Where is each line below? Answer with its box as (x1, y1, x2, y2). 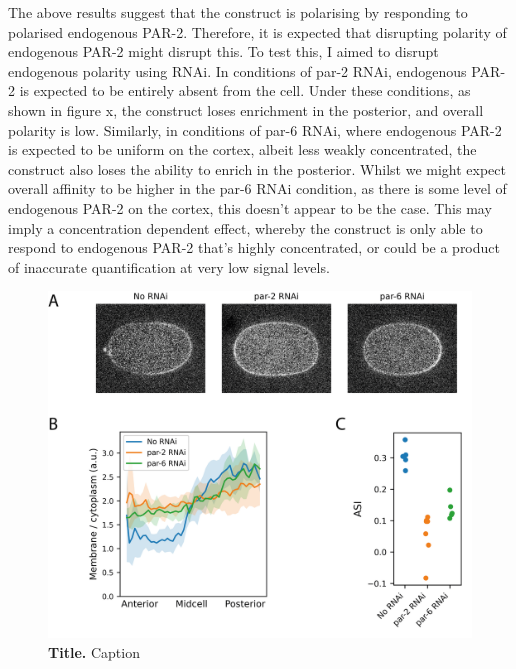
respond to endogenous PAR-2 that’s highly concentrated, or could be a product (8, 237, 500, 258)
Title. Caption (48, 641, 140, 662)
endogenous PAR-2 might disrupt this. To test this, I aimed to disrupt (8, 41, 439, 62)
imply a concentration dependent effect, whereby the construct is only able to (8, 217, 483, 238)
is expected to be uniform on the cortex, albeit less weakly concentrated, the (8, 139, 477, 160)
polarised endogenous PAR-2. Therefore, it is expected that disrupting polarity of (8, 21, 507, 42)
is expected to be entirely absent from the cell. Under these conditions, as (19, 80, 471, 101)
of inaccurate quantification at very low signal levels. (8, 256, 330, 277)
